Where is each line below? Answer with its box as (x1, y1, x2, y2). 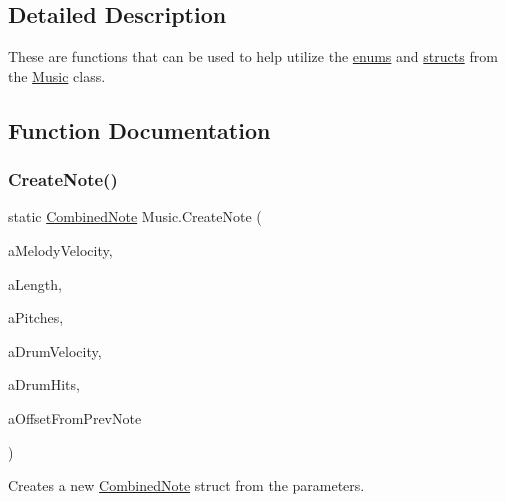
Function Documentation (8, 114, 271, 145)
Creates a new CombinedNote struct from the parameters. (8, 475, 365, 496)
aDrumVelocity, (8, 340, 102, 361)
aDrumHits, (8, 374, 80, 395)
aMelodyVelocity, (8, 239, 113, 260)
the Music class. (8, 65, 106, 86)
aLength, (8, 273, 62, 294)
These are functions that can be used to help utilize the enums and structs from (8, 46, 498, 67)
